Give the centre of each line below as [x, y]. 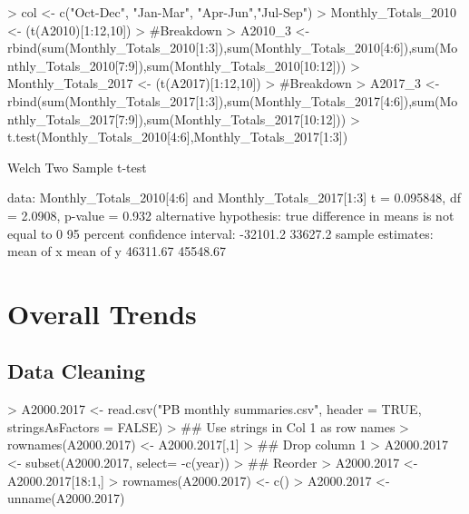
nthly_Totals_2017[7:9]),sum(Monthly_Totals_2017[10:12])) [177, 119]
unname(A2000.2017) [66, 498]
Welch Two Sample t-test [77, 167]
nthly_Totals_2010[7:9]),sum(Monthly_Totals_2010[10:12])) [177, 65]
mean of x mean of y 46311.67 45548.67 [117, 251]
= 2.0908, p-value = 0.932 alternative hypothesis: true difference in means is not [231, 215]
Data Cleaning [76, 371]
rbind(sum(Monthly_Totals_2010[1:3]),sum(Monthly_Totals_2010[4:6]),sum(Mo [233, 48]
